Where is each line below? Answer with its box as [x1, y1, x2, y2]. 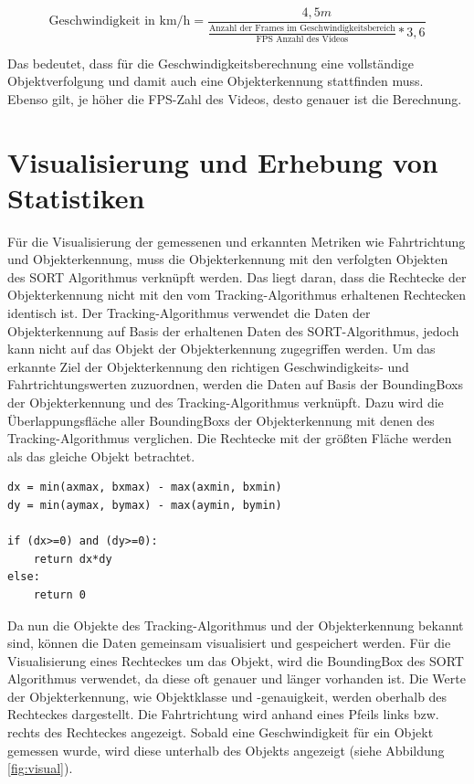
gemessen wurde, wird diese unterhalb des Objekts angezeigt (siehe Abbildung [7, 740, 445, 759]
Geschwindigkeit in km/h [48, 15, 191, 28]
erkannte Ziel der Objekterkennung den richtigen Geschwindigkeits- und [7, 356, 409, 376]
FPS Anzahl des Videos [256, 34, 349, 44]
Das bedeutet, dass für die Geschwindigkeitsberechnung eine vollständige [7, 53, 414, 72]
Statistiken [7, 178, 145, 216]
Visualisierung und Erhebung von [7, 143, 438, 180]
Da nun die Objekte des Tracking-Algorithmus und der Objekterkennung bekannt [7, 615, 464, 634]
